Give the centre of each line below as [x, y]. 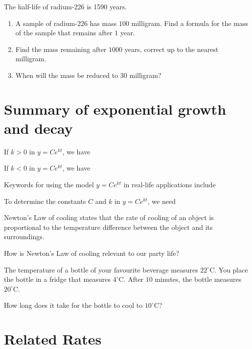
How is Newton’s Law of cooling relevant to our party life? [92, 253]
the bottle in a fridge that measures [57, 279]
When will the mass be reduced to [67, 75]
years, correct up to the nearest [172, 49]
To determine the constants [45, 201]
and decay [38, 128]
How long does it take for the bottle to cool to [73, 305]
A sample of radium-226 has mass [66, 23]
